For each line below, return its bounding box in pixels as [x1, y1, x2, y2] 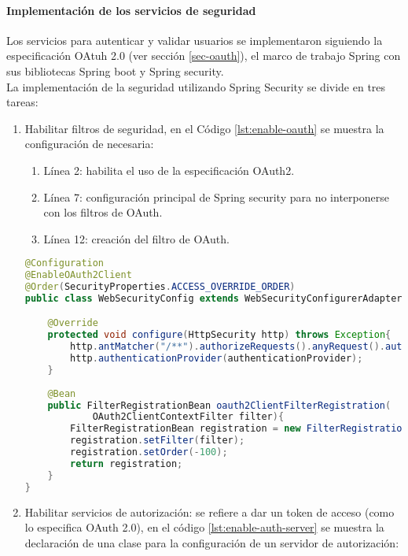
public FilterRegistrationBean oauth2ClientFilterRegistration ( [47, 399, 391, 411]
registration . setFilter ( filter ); [70, 435, 245, 447]
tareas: [6, 94, 39, 110]
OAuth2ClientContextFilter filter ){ [92, 411, 285, 423]
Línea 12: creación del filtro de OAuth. [43, 230, 230, 246]
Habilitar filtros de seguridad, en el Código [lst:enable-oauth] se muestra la [24, 120, 384, 136]
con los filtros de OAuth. [43, 204, 163, 221]
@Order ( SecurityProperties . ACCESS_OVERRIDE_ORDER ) [24, 281, 296, 293]
